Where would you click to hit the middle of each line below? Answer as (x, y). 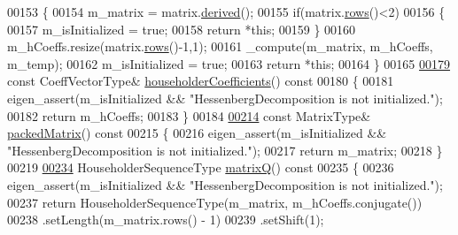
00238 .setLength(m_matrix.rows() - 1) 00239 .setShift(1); (166, 220)
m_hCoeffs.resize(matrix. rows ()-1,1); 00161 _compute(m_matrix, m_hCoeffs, (220, 46)
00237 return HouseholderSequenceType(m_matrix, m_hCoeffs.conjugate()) (215, 202)
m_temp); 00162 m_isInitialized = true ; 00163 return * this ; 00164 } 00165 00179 (229, 63)
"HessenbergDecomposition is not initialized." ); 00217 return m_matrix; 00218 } (225, 150)
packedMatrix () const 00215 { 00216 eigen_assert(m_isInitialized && (197, 133)
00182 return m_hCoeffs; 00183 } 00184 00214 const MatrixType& (189, 115)
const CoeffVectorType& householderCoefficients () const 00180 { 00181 (201, 81)
